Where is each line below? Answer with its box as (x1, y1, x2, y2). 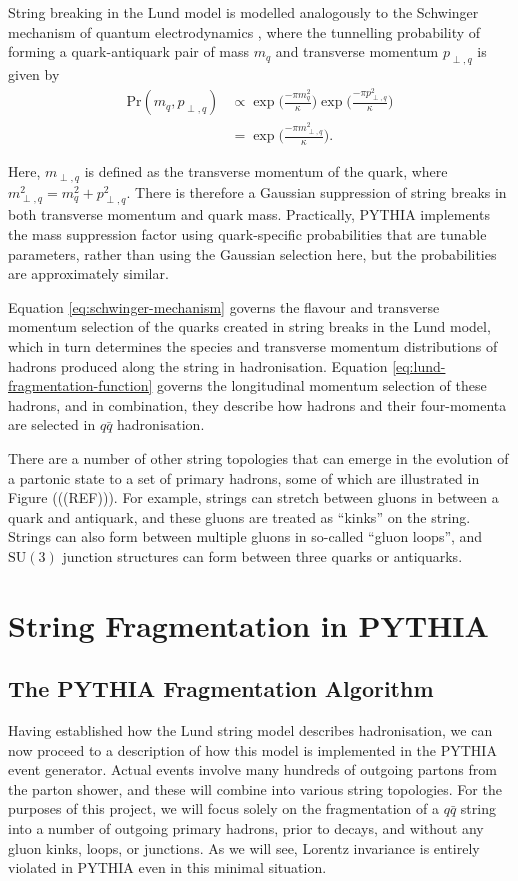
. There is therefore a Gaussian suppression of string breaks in (126, 181, 507, 202)
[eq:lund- (392, 355, 446, 376)
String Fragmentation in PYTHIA (8, 604, 489, 645)
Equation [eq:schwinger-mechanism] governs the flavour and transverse (8, 296, 440, 317)
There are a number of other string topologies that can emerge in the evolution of (8, 447, 509, 468)
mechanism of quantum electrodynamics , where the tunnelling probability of (8, 21, 481, 42)
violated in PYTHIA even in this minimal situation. (8, 857, 327, 878)
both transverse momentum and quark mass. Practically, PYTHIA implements (8, 204, 490, 225)
